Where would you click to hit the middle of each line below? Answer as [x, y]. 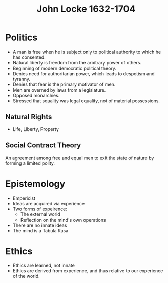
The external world [40, 214]
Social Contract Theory [43, 146]
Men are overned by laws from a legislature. [59, 90]
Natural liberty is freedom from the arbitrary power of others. [77, 62]
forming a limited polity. [30, 163]
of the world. [26, 276]
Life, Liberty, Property [36, 129]
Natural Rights [29, 117]
